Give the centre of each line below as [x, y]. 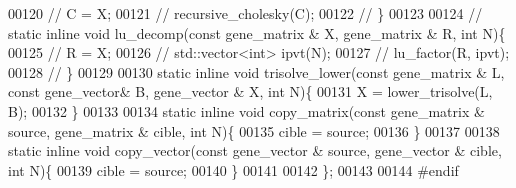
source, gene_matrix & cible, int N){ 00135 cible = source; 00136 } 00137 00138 [254, 130]
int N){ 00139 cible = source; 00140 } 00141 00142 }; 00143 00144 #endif [233, 169]
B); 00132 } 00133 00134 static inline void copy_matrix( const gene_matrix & [246, 110]
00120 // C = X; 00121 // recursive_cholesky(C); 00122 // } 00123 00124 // [245, 13]
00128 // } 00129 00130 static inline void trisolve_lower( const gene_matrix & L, [256, 71]
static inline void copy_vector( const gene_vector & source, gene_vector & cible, [255, 150]
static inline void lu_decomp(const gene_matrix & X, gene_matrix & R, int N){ [257, 32]
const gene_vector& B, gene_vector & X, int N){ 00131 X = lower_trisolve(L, [250, 91]
